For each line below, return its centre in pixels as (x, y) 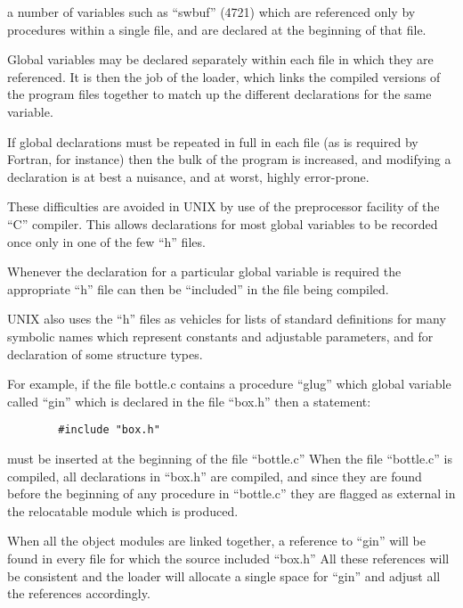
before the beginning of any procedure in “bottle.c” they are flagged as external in (231, 493)
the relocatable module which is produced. (123, 510)
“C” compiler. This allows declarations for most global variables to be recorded (223, 223)
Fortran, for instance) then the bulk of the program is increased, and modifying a (229, 159)
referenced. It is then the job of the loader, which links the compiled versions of (224, 76)
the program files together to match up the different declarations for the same (219, 94)
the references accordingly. (79, 593)
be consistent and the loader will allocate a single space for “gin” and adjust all (224, 575)
